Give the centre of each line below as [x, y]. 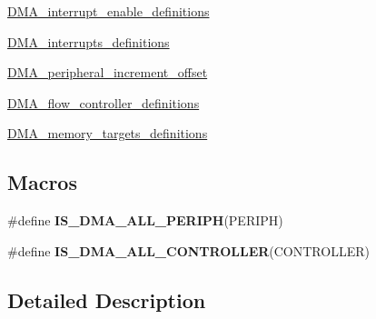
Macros [42, 182]
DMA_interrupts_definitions [89, 41]
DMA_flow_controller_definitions [104, 102]
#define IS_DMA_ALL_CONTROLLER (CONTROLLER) [188, 250]
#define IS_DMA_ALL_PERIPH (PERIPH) [145, 220]
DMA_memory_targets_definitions [108, 133]
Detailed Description [107, 299]
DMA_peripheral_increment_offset [108, 72]
